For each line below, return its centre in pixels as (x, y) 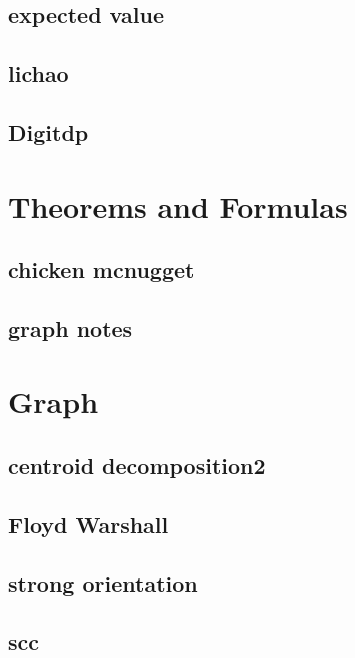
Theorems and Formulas (178, 205)
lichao (38, 73)
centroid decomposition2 (137, 465)
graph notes (70, 327)
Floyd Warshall (88, 523)
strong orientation (103, 582)
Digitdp (48, 131)
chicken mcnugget (101, 269)
